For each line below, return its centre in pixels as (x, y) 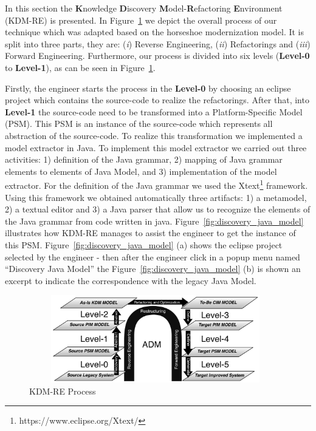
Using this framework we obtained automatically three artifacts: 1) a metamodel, (156, 197)
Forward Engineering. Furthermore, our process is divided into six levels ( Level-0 (157, 56)
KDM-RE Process (63, 391)
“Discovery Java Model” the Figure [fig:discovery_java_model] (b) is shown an (153, 269)
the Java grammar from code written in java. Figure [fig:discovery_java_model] (154, 221)
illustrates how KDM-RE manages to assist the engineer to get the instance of (150, 233)
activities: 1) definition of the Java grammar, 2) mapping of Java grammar (144, 159)
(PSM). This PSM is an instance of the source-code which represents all (139, 124)
